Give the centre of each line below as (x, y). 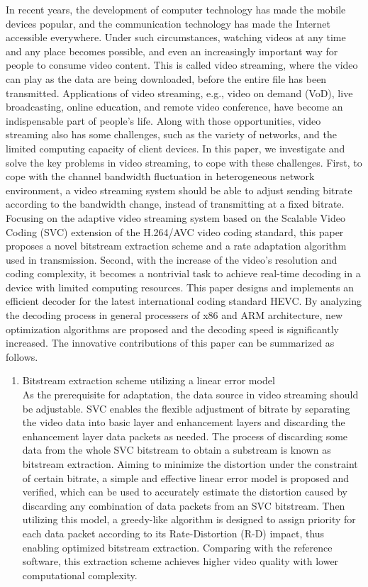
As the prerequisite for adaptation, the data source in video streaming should (190, 395)
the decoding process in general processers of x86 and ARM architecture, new (174, 315)
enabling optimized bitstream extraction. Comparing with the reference (177, 547)
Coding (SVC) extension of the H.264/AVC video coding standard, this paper (175, 231)
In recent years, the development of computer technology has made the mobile (176, 9)
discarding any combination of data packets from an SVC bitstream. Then (184, 505)
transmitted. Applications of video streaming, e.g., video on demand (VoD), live (179, 93)
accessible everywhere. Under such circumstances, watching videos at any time (176, 37)
